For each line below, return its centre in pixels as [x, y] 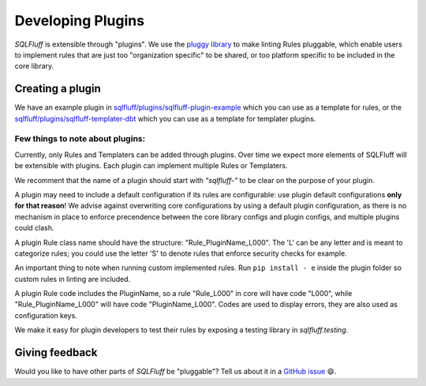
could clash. [34, 228]
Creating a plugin [58, 89]
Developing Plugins [80, 21]
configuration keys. [46, 315]
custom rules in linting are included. [73, 279]
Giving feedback [56, 352]
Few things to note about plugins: [80, 139]
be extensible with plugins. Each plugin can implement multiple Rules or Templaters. [151, 166]
